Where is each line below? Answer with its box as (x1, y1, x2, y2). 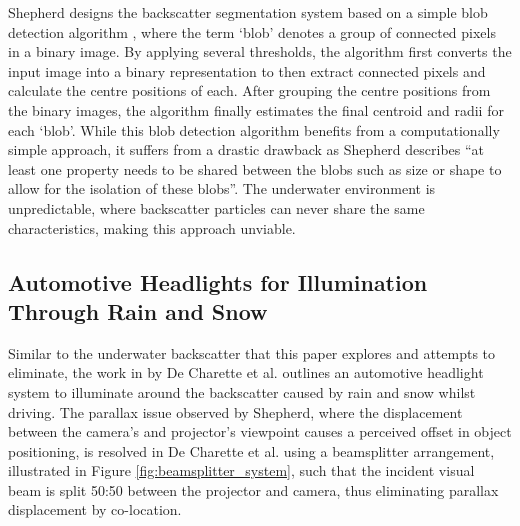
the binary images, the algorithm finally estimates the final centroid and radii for (8, 99, 504, 120)
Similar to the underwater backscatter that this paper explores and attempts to (8, 342, 496, 363)
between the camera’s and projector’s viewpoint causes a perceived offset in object (8, 421, 512, 442)
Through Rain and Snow (8, 295, 268, 326)
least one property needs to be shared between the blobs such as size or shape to (8, 158, 502, 179)
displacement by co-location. (8, 499, 182, 520)
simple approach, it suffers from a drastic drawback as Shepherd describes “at (8, 139, 485, 160)
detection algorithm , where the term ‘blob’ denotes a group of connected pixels (8, 21, 496, 42)
